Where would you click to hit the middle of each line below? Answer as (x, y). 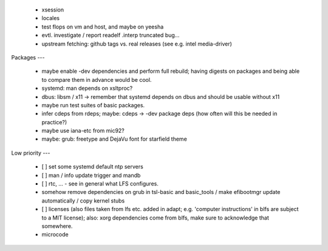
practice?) (54, 122)
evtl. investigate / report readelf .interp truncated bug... (111, 35)
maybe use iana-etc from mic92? (83, 131)
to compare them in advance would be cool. (97, 79)
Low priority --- (31, 153)
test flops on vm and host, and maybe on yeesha (103, 27)
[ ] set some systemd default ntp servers (93, 167)
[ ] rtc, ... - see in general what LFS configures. (100, 184)
